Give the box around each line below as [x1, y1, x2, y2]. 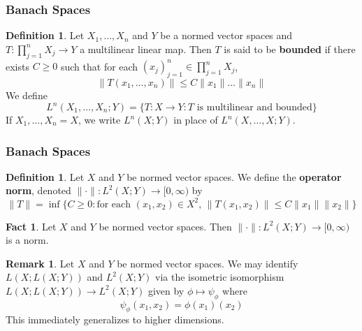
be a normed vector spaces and [160, 28, 293, 43]
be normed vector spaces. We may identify [117, 256, 298, 270]
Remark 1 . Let [6, 256, 75, 270]
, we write [78, 112, 121, 126]
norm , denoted [6, 183, 71, 198]
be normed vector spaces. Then [99, 219, 232, 233]
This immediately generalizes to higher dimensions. [6, 312, 224, 327]
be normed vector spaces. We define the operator [126, 169, 342, 184]
